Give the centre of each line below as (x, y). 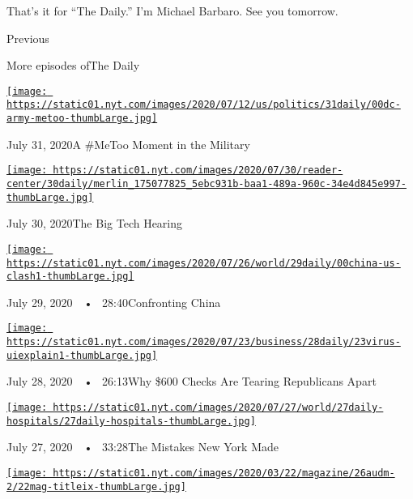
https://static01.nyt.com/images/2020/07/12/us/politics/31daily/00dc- (204, 105)
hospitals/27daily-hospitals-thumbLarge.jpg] (131, 421)
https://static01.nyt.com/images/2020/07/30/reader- (198, 171)
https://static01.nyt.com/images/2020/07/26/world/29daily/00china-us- (204, 263)
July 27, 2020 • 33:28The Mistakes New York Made (143, 447)
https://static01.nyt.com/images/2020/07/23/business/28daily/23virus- (204, 342)
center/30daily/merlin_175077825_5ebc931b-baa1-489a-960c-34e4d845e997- (206, 184)
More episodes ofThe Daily (73, 65)
